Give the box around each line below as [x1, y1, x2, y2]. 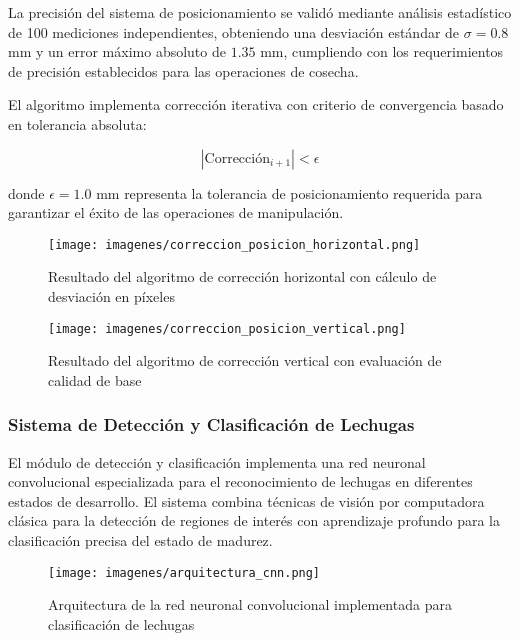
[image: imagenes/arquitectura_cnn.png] [48, 565, 321, 580]
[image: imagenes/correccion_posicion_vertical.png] [48, 321, 406, 336]
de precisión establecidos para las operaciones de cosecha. [8, 60, 359, 81]
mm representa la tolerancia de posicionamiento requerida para [96, 182, 483, 203]
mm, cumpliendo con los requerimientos [260, 41, 504, 62]
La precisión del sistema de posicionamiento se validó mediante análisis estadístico [8, 2, 512, 22]
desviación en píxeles [48, 286, 175, 306]
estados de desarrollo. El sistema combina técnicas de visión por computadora [8, 490, 485, 511]
